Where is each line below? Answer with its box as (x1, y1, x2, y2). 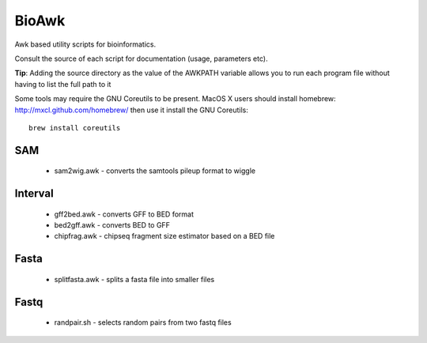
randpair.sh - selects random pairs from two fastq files (54, 318, 232, 327)
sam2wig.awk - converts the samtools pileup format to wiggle (54, 166, 256, 175)
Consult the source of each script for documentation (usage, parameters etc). (14, 54, 268, 63)
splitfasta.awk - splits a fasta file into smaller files (54, 274, 215, 284)
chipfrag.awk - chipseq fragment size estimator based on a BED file (54, 232, 275, 241)
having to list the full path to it (14, 79, 111, 89)
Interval (14, 187, 55, 201)
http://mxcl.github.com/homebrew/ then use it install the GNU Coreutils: (14, 105, 249, 115)
